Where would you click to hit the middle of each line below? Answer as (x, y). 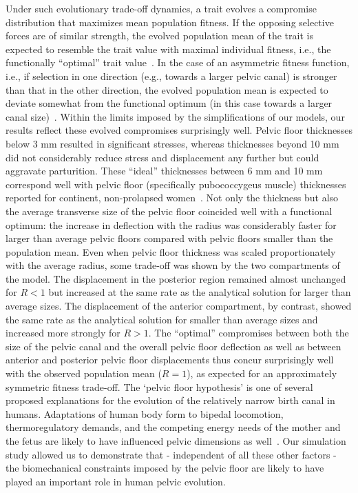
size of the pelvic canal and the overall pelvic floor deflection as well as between (173, 346)
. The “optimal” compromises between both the (249, 333)
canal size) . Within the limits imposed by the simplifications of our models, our (175, 116)
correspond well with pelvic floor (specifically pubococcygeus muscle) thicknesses (176, 184)
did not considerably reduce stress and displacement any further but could (162, 157)
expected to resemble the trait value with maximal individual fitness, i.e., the (168, 49)
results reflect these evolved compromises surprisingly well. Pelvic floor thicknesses (179, 130)
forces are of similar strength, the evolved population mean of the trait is (159, 36)
